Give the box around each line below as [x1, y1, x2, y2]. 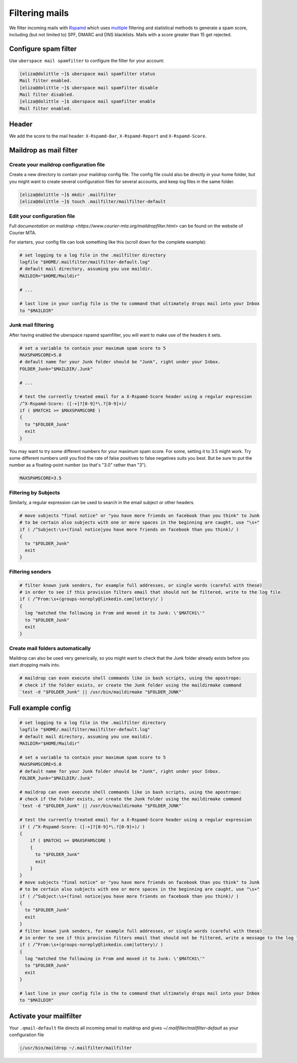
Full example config [9, 703, 71, 712]
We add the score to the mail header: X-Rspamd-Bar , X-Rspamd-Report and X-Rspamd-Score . [9, 133, 207, 139]
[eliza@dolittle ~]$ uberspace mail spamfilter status [19, 71, 155, 76]
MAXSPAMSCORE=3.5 [19, 475, 62, 481]
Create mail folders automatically [9, 645, 91, 652]
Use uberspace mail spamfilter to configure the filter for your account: [9, 58, 164, 63]
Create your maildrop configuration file [9, 161, 105, 168]
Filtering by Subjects [9, 489, 60, 496]
